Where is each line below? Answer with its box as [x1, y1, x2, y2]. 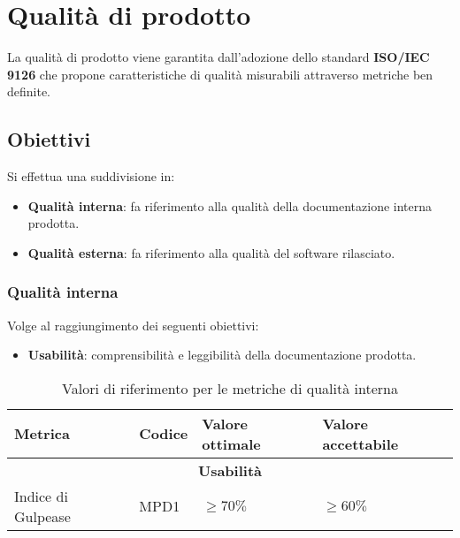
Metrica [14, 423, 70, 444]
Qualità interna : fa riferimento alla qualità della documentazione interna [27, 196, 433, 215]
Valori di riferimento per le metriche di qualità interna [62, 377, 398, 398]
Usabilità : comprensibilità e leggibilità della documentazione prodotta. [27, 345, 417, 364]
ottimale [202, 433, 261, 454]
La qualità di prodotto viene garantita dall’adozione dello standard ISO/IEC [7, 48, 430, 66]
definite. [7, 82, 51, 101]
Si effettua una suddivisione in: [7, 167, 175, 186]
